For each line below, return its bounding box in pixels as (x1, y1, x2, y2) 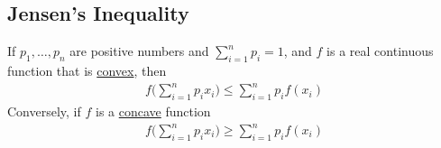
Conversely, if (7, 101, 81, 120)
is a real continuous (326, 42, 434, 60)
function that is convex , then (7, 61, 167, 79)
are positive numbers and (69, 42, 209, 60)
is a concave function (95, 101, 211, 120)
